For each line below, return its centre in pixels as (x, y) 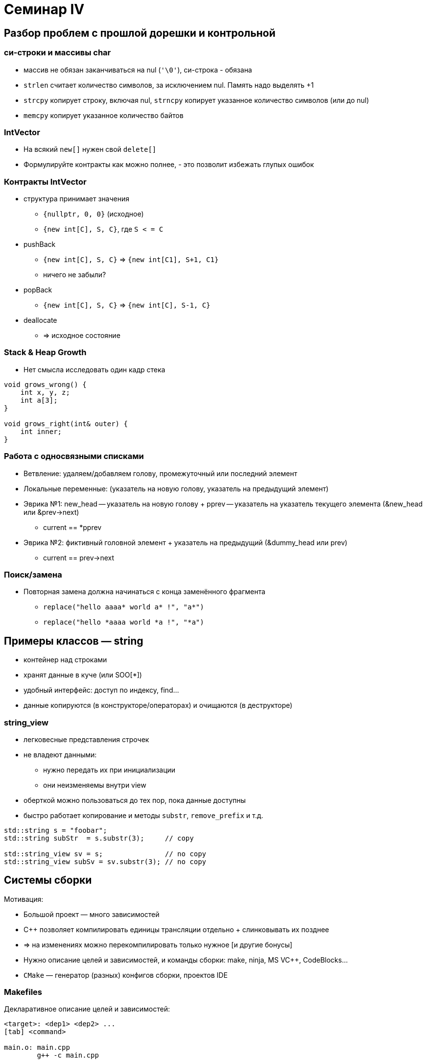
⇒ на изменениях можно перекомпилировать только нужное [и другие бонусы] (158, 944)
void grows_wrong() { (45, 384)
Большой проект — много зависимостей (92, 914)
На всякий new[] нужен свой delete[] (90, 149)
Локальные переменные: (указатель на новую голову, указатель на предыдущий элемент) (176, 488)
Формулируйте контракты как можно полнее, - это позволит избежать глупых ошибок (169, 165)
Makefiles (23, 992)
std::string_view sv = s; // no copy (105, 854)
